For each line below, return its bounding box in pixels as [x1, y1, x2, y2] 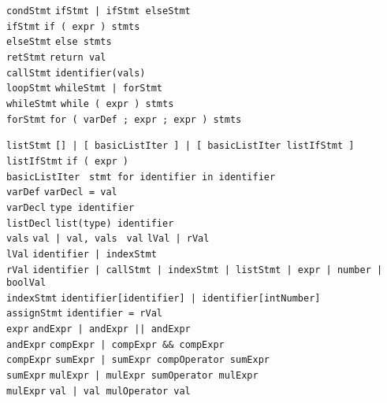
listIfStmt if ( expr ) [6, 155, 129, 167]
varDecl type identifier [6, 201, 135, 213]
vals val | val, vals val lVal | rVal [6, 233, 210, 245]
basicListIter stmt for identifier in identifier [6, 171, 276, 183]
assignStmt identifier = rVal [6, 308, 162, 320]
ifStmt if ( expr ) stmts [6, 20, 140, 32]
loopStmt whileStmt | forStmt [6, 83, 162, 94]
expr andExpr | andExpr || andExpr [6, 324, 191, 335]
